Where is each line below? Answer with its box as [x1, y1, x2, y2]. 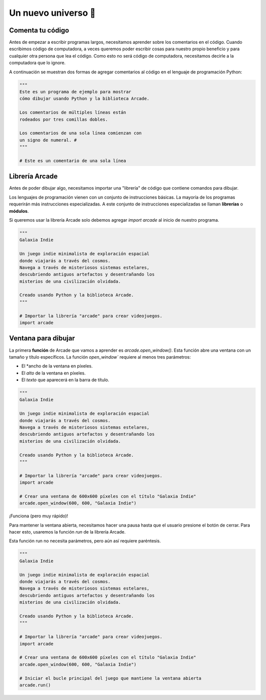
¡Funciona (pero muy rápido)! [9, 513, 68, 519]
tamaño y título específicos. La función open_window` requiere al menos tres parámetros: [9, 354, 191, 360]
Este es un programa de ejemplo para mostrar [19, 89, 132, 95]
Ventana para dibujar [9, 334, 75, 342]
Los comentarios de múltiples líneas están [19, 110, 127, 115]
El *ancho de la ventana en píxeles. [21, 363, 93, 369]
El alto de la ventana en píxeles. [21, 370, 86, 376]
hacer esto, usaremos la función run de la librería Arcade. [9, 529, 126, 535]
